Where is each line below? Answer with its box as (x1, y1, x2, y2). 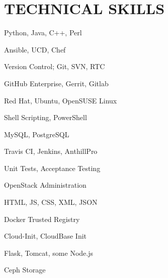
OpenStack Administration (4, 180, 87, 190)
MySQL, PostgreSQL (4, 129, 69, 139)
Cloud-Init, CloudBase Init (4, 231, 87, 241)
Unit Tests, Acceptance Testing (4, 162, 101, 173)
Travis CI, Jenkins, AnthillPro (4, 146, 98, 156)
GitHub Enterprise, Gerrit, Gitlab (4, 78, 109, 88)
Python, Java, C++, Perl (4, 27, 82, 38)
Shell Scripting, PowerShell (4, 112, 87, 123)
